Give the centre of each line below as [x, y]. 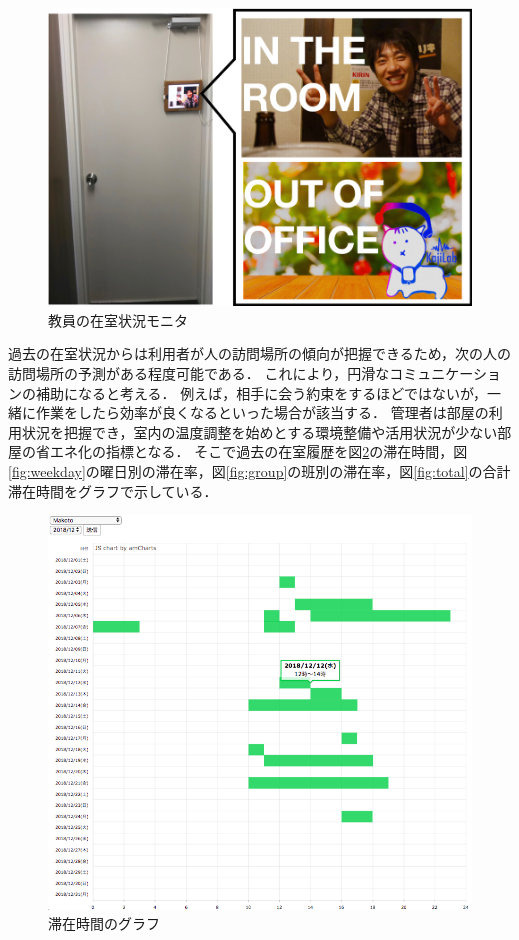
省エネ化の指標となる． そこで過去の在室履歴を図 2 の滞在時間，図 [251, 451]
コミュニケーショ [445, 372]
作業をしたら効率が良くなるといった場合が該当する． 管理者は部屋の [262, 412]
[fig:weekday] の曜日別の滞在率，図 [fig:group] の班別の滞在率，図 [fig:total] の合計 [259, 470]
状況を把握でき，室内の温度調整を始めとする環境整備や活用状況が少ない [259, 431]
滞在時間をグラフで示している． [113, 490]
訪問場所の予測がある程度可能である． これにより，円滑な [199, 372]
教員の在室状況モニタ [118, 319]
